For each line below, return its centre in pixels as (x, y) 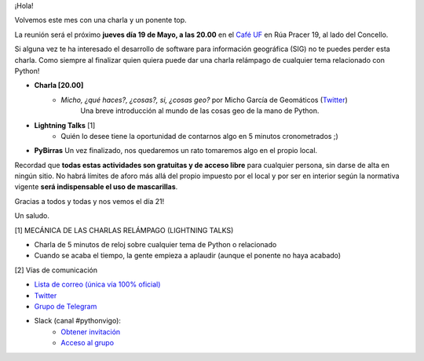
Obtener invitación (91, 332)
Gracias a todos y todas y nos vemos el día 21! (90, 201)
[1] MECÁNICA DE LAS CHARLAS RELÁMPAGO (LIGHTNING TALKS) (124, 230)
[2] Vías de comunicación (56, 270)
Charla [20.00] (59, 86)
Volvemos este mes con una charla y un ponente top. (101, 20)
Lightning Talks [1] (65, 125)
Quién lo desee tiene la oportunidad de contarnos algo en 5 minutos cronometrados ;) (200, 136)
